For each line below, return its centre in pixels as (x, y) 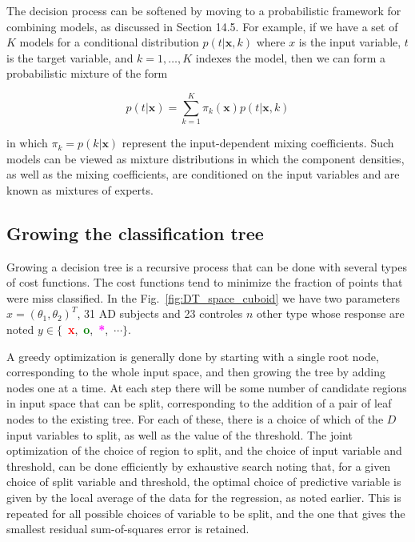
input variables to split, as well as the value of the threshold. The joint (180, 434)
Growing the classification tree (135, 233)
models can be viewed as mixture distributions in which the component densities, (206, 158)
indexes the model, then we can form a (291, 57)
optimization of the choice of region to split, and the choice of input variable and (204, 450)
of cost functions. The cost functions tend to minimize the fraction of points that (205, 282)
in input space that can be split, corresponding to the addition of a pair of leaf (199, 403)
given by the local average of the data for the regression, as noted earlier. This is (204, 497)
